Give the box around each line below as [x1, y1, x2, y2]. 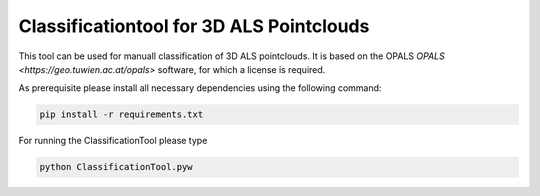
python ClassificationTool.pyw [39, 161, 194, 173]
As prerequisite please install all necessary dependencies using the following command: [18, 82, 382, 94]
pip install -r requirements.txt [39, 109, 204, 120]
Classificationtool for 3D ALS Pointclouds [18, 15, 370, 37]
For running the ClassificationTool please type [18, 135, 208, 147]
